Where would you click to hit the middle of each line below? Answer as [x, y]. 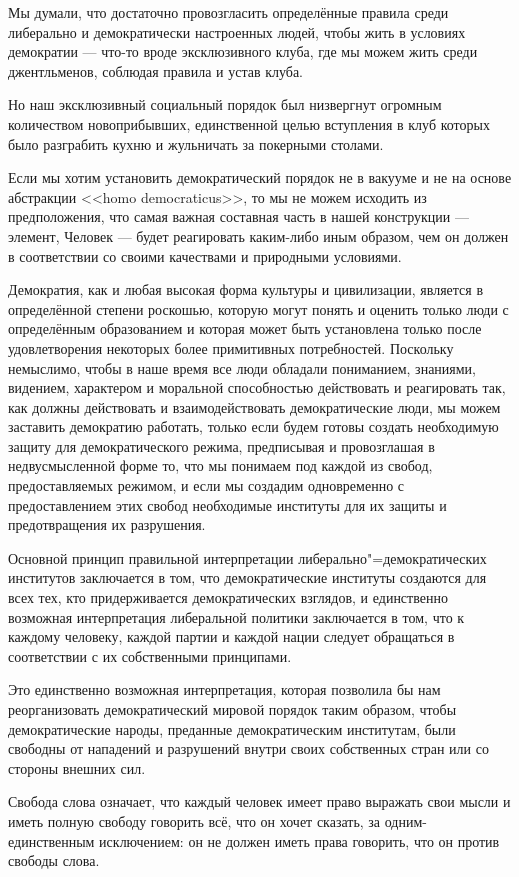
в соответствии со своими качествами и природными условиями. [205, 255]
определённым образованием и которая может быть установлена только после [245, 328]
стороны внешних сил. [77, 767]
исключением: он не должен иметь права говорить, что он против [299, 840]
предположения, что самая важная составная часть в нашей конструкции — [239, 216]
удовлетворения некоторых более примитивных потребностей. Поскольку [231, 347]
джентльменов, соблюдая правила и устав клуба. [155, 70]
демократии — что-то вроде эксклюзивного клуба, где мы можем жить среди [243, 51]
